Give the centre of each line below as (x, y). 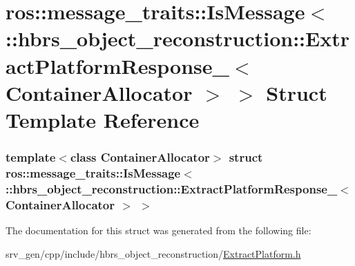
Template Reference (103, 119)
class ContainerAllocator (140, 157)
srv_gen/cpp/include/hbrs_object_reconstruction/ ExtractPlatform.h (153, 253)
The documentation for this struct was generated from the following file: (159, 230)
